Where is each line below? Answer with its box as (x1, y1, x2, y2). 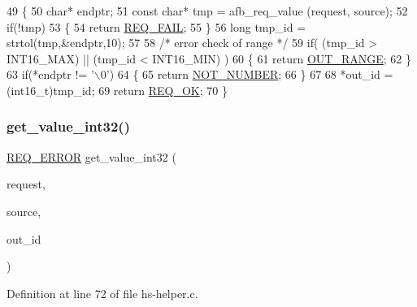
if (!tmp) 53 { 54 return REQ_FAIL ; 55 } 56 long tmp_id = (7, 18, 306, 35)
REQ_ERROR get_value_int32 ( (7, 148, 176, 165)
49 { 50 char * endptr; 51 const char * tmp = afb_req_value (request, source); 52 (7, 2, 408, 19)
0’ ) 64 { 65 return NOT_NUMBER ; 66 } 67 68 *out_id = (100, 66, 393, 83)
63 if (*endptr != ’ (7, 66, 94, 83)
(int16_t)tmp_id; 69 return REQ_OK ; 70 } (7, 81, 228, 98)
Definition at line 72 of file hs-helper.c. (7, 284, 198, 301)
